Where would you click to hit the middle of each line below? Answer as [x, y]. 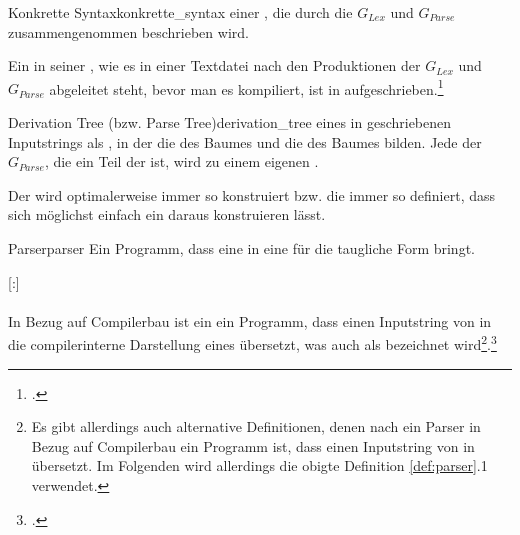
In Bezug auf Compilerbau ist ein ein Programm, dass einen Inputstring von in [250, 320]
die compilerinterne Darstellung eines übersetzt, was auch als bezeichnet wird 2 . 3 [252, 343]
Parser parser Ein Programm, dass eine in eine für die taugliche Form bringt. [241, 248]
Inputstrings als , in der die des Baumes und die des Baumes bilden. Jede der [245, 141]
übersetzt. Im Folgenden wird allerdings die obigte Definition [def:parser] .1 [259, 465]
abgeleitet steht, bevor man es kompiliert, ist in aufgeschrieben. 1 [246, 87]
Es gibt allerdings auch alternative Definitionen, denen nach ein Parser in [256, 426]
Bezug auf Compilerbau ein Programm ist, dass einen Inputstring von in [253, 445]
